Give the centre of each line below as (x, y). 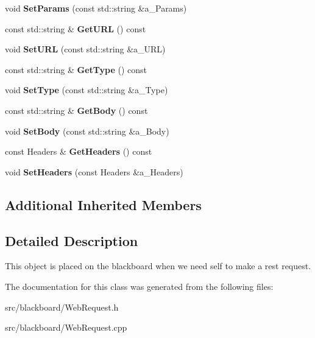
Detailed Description (72, 240)
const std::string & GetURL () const (76, 28)
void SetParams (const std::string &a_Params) (96, 8)
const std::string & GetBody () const (76, 110)
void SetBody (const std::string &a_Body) (87, 131)
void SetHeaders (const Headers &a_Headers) (94, 171)
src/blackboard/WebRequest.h (62, 307)
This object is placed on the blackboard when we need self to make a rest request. (158, 266)
